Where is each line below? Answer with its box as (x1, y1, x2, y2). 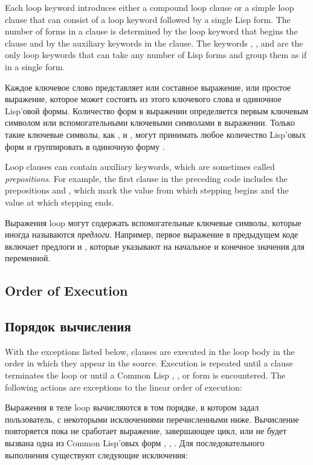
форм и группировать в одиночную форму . (5, 140, 165, 152)
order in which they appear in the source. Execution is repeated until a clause (5, 357, 293, 369)
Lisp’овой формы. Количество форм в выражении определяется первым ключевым (5, 104, 309, 117)
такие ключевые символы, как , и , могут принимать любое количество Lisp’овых (5, 128, 306, 140)
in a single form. (5, 60, 65, 73)
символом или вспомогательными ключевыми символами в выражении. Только (5, 116, 295, 129)
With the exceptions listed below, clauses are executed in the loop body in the (5, 345, 295, 357)
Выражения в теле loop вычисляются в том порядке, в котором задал (5, 401, 259, 414)
